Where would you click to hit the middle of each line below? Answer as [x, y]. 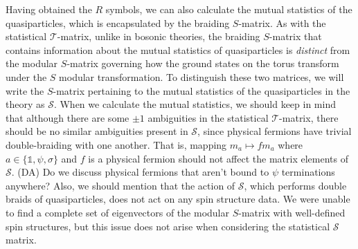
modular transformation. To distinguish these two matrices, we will [202, 76]
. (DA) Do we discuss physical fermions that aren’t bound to [140, 172]
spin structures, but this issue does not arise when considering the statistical [168, 226]
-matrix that [295, 36]
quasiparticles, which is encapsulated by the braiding [118, 22]
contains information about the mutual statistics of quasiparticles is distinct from [178, 49]
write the [25, 90]
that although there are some [68, 117]
